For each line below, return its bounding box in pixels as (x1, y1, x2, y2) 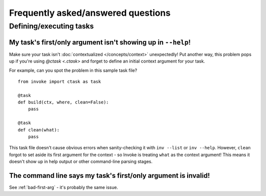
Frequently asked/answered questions (9, 7, 171, 18)
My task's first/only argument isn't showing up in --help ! (9, 38, 191, 46)
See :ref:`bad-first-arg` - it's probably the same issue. (9, 185, 118, 191)
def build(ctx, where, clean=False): (18, 99, 109, 105)
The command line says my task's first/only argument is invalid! (9, 171, 210, 180)
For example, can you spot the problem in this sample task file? (9, 67, 137, 73)
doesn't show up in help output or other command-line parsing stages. (9, 159, 153, 164)
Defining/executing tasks (9, 22, 94, 31)
